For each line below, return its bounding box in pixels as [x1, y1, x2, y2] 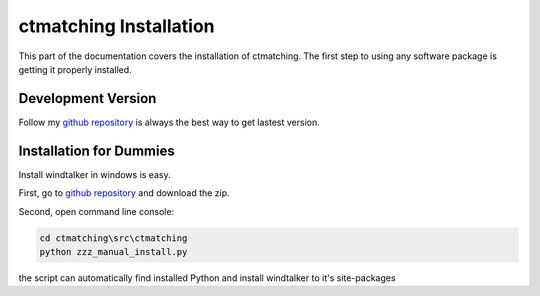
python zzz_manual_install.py [39, 246, 188, 257]
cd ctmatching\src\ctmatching [39, 232, 188, 244]
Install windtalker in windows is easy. [18, 168, 171, 180]
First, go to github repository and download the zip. [18, 187, 230, 199]
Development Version [18, 90, 157, 107]
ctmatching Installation [18, 15, 215, 37]
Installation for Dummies [18, 142, 175, 159]
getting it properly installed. [18, 63, 132, 75]
